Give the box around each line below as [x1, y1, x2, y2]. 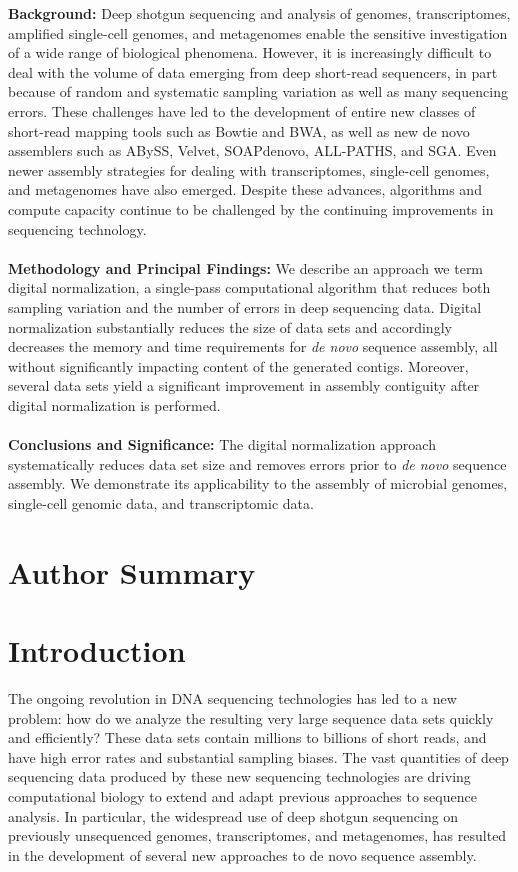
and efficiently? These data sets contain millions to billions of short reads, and [8, 727, 487, 748]
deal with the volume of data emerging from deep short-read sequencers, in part [8, 61, 498, 82]
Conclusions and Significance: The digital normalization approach [8, 434, 436, 455]
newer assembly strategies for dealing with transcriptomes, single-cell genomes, [8, 159, 490, 180]
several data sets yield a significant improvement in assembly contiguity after [8, 375, 480, 396]
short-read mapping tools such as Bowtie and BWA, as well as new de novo [8, 120, 470, 141]
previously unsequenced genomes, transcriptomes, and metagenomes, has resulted [8, 825, 507, 846]
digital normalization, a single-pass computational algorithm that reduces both [8, 277, 491, 298]
